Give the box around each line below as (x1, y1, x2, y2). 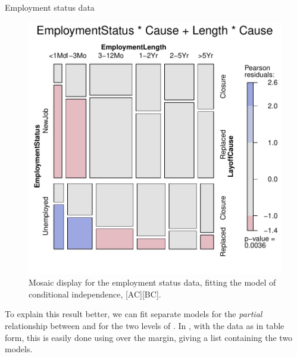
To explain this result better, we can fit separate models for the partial (5, 308, 262, 320)
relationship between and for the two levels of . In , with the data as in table (5, 319, 285, 331)
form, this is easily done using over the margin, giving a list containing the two (5, 331, 293, 343)
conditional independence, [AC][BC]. (29, 287, 161, 300)
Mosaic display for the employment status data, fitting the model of (29, 276, 276, 289)
